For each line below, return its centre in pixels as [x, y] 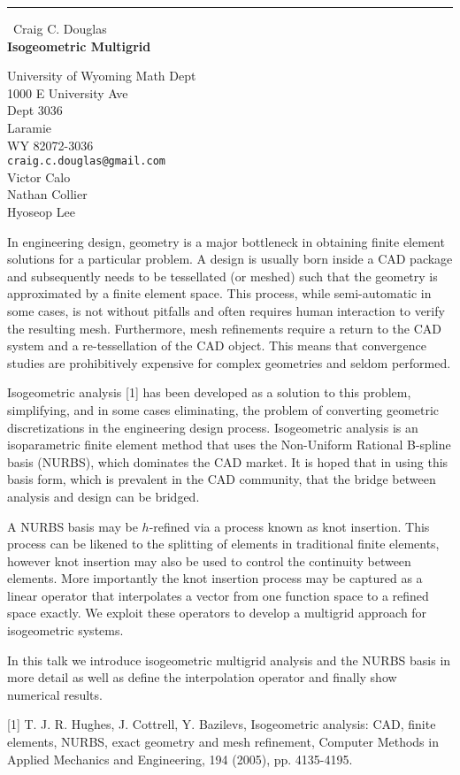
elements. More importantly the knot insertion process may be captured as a [215, 578]
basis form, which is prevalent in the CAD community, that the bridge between [222, 479]
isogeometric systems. [65, 630]
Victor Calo [39, 176]
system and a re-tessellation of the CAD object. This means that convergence [217, 345]
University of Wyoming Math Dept [102, 76]
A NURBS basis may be [73, 526]
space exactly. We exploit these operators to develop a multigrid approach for [217, 613]
